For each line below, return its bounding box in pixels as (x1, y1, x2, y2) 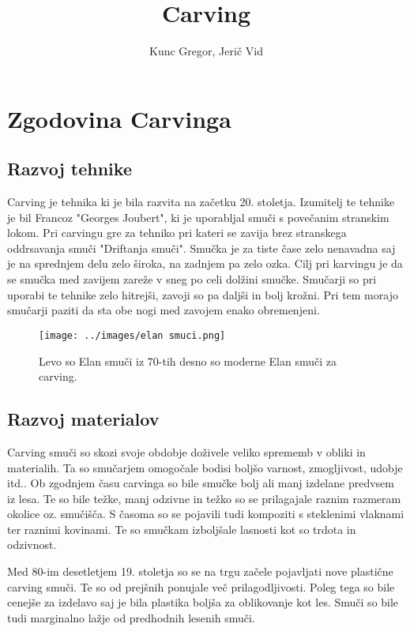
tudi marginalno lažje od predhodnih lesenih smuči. (7, 609, 255, 625)
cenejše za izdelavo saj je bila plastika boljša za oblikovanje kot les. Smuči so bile (7, 594, 399, 610)
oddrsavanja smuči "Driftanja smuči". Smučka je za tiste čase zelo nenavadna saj (7, 239, 396, 256)
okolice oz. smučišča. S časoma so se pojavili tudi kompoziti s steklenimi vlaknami (7, 505, 404, 522)
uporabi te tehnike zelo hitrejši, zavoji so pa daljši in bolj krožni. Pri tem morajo (7, 286, 398, 302)
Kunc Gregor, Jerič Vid (149, 43, 263, 59)
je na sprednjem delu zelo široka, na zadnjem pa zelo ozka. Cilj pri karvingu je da (7, 255, 403, 272)
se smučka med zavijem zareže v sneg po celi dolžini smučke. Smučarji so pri (7, 271, 377, 287)
